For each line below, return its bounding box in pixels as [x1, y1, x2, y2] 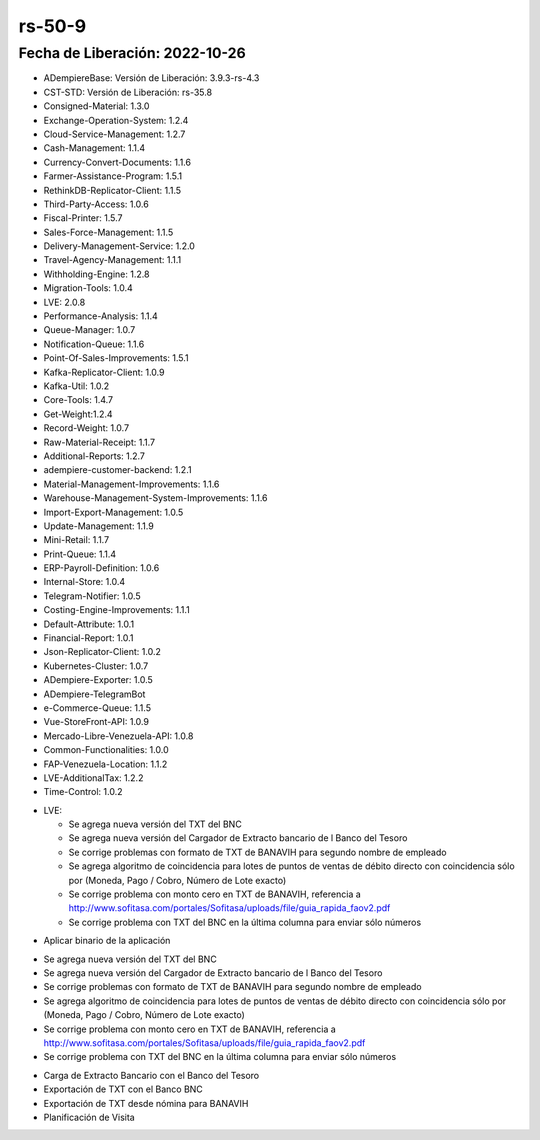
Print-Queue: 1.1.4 [43, 548, 117, 560]
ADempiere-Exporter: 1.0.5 [43, 674, 154, 686]
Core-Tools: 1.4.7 [43, 394, 114, 406]
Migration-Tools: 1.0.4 [43, 282, 134, 294]
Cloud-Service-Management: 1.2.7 [43, 128, 186, 140]
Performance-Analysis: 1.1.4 [43, 310, 159, 322]
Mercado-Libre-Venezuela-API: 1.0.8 [43, 730, 194, 742]
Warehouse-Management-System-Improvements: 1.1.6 [43, 492, 269, 504]
